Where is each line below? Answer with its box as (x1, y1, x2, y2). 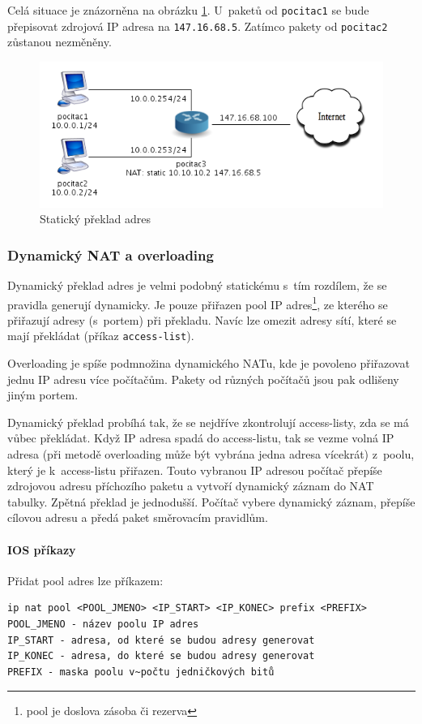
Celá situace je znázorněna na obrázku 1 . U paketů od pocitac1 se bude (7, 2, 369, 18)
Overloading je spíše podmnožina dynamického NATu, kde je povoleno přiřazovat (7, 355, 410, 372)
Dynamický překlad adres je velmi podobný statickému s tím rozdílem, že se (7, 277, 387, 294)
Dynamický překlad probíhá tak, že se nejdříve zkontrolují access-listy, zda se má (7, 413, 409, 430)
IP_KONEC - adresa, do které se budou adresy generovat (7, 650, 315, 662)
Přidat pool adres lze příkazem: (7, 571, 164, 588)
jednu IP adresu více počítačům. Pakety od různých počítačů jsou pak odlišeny (7, 370, 399, 387)
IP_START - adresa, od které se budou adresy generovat (7, 634, 315, 646)
